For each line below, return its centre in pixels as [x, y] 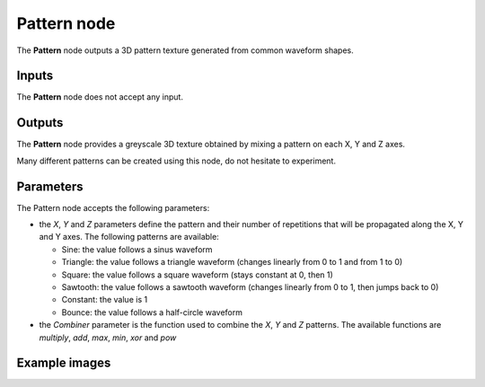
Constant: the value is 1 [105, 300]
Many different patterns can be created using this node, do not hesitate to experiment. [176, 161]
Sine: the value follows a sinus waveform [137, 249]
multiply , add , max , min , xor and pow [108, 338]
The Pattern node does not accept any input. [100, 97]
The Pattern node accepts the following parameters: [113, 207]
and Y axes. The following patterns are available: [129, 237]
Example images [64, 363]
